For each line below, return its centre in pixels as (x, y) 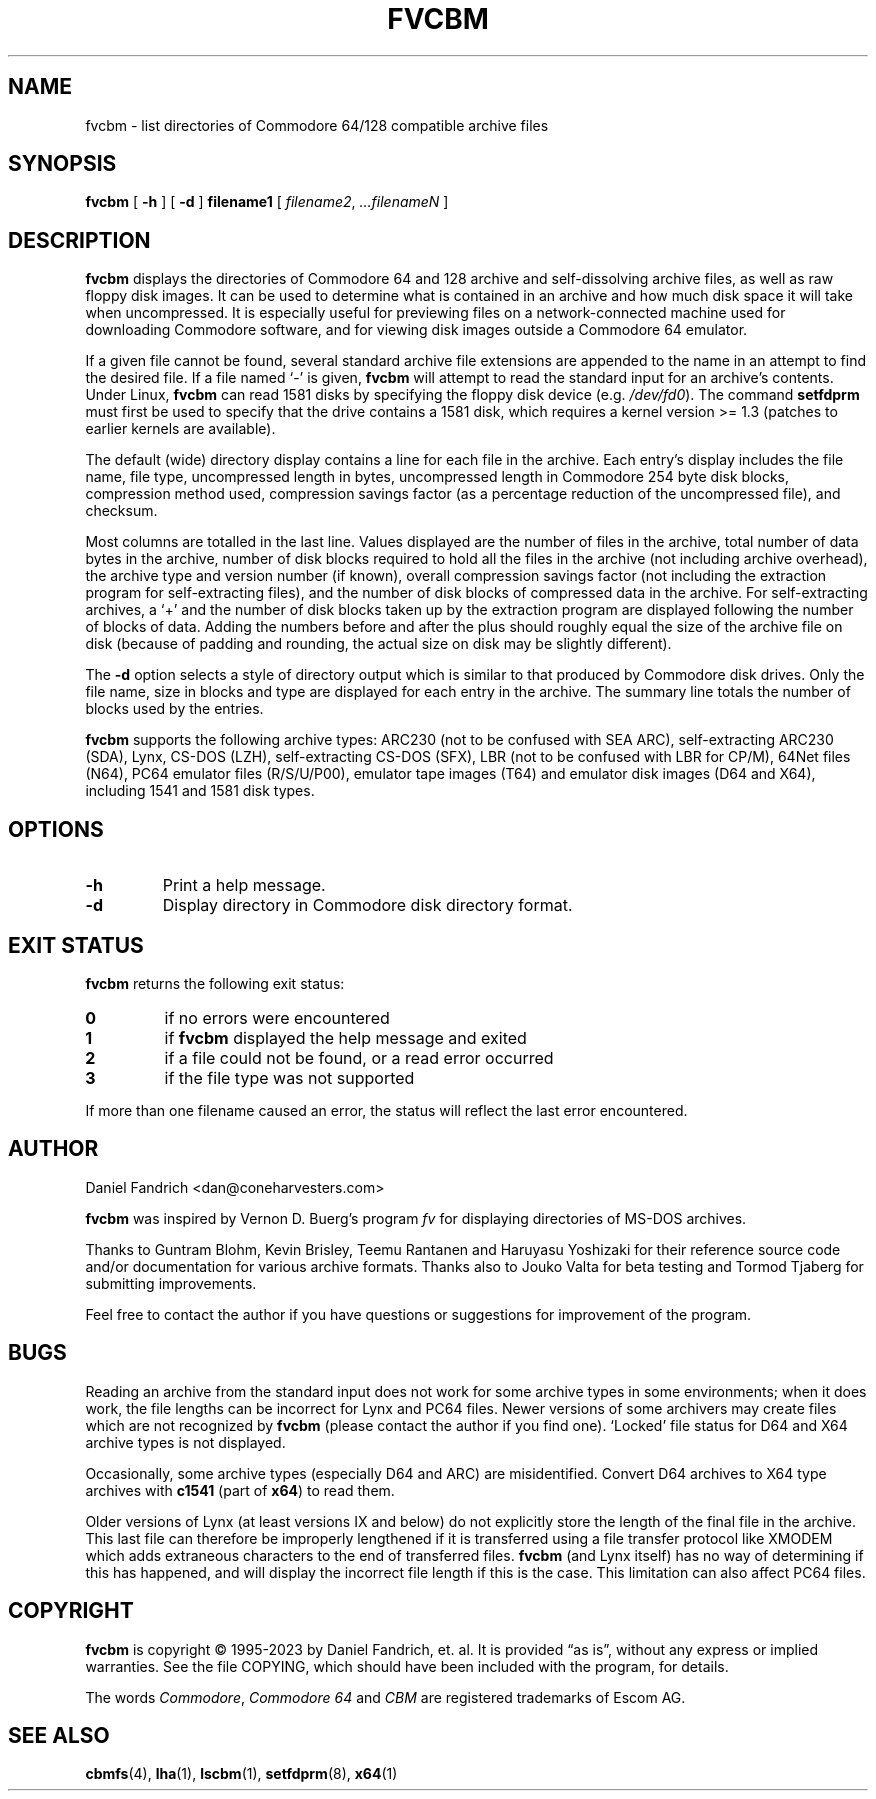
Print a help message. (244, 885)
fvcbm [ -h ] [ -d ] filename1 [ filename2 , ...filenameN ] (267, 202)
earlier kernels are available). (180, 429)
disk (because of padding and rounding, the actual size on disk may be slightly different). (378, 644)
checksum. (121, 511)
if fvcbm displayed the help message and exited (345, 1037)
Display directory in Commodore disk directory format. (367, 905)
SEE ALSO (59, 1735)
